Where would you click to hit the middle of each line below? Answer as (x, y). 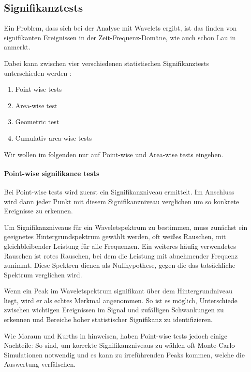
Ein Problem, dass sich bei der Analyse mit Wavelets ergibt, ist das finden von (120, 28)
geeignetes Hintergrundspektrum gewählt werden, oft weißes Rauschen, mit (115, 236)
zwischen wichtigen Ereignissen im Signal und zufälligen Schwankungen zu (114, 310)
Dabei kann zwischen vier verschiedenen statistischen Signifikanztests (106, 63)
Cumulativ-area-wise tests (53, 137)
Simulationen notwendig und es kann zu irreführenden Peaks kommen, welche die (124, 354)
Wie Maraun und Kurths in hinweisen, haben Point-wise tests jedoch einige (116, 335)
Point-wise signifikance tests (52, 173)
